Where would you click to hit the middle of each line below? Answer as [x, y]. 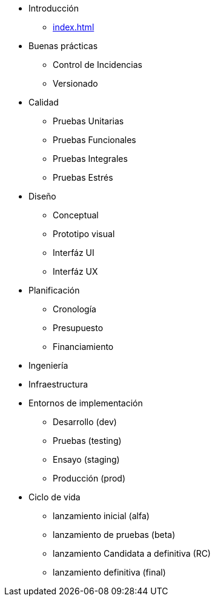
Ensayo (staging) [86, 459]
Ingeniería [48, 365]
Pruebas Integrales [90, 159]
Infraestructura [58, 384]
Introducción [54, 8]
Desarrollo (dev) [85, 422]
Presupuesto [78, 328]
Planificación [54, 290]
